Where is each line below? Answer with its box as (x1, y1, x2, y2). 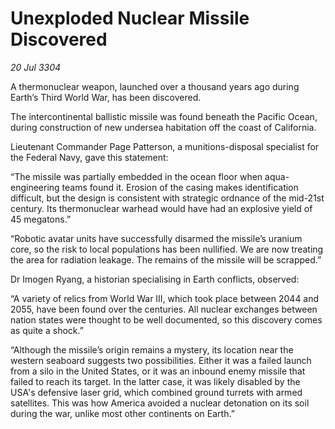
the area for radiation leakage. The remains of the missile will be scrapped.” (10, 253, 322, 266)
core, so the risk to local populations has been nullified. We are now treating (10, 243, 324, 255)
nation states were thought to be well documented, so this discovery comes (10, 313, 323, 326)
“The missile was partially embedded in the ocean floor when (10, 170, 263, 182)
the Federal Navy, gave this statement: (10, 151, 169, 163)
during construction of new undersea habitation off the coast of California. (10, 121, 317, 133)
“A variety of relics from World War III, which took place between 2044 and (10, 292, 320, 304)
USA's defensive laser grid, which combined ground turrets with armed (10, 386, 303, 398)
